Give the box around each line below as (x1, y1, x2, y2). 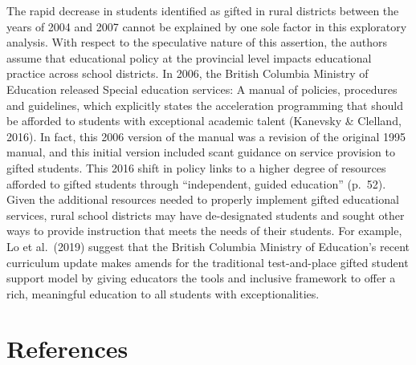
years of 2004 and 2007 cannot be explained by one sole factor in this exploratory (6, 18, 407, 34)
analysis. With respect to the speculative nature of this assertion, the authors (6, 34, 388, 51)
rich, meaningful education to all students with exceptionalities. (6, 285, 320, 302)
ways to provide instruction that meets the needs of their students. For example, (6, 222, 402, 239)
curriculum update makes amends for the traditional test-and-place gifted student (6, 253, 409, 270)
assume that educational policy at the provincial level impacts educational (6, 49, 372, 66)
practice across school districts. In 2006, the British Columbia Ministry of (6, 65, 369, 82)
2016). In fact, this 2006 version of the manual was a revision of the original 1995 (6, 128, 406, 144)
